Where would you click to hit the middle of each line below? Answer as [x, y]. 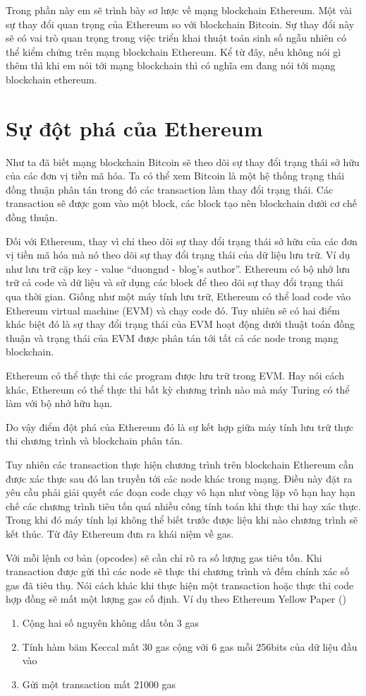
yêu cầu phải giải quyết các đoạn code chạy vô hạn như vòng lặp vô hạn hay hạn [181, 492]
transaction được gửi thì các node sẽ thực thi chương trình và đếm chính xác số [178, 571]
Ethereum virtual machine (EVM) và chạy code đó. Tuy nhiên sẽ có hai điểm [173, 310]
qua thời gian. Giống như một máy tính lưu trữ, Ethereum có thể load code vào [178, 296]
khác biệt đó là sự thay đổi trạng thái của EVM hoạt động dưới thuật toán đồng [181, 324]
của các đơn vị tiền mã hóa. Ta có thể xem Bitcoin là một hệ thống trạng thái [175, 176]
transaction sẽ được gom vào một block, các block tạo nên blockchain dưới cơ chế [181, 203]
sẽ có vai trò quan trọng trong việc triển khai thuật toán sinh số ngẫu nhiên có [176, 38]
